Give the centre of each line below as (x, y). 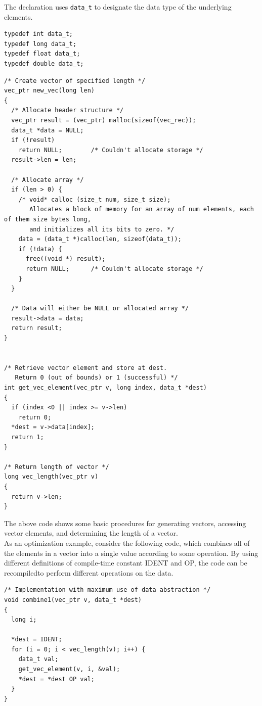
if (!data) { (40, 249)
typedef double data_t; (44, 64)
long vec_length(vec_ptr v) (51, 477)
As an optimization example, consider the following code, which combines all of (127, 543)
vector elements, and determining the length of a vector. (91, 533)
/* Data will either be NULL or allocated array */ (100, 309)
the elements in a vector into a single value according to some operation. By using (131, 553)
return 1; (28, 437)
